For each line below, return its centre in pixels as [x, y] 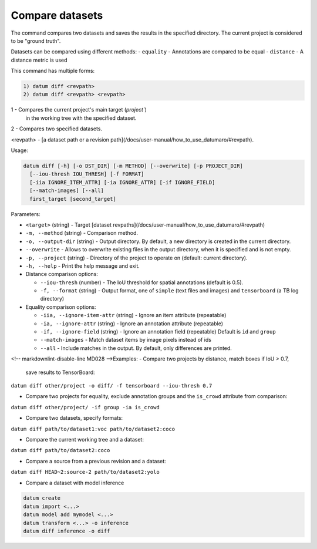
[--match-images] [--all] [67, 191]
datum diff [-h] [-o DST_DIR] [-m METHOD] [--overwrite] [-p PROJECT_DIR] [133, 166]
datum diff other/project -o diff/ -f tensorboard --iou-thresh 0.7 [112, 385]
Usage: [20, 150]
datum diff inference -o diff [67, 531]
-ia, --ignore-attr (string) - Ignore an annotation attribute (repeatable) [131, 324]
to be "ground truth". [36, 41]
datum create [42, 498]
